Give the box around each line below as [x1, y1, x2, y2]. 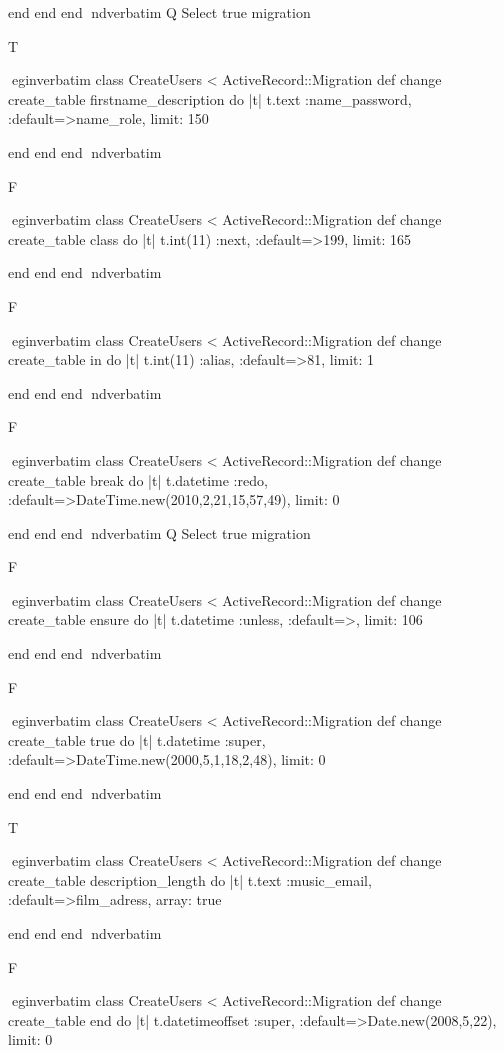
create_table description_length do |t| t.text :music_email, [8, 869, 372, 890]
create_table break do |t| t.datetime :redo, [8, 469, 268, 490]
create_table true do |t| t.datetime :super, [8, 729, 266, 750]
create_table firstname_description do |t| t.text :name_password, [8, 88, 412, 109]
